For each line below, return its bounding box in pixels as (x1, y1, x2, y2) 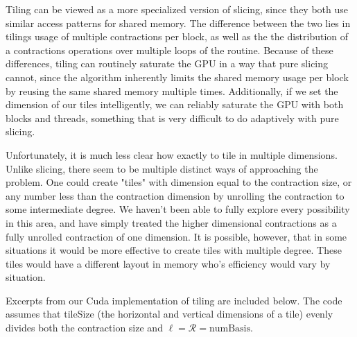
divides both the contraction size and (6, 320, 163, 335)
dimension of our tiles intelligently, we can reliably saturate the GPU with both (6, 97, 344, 112)
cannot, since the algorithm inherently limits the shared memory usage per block (6, 69, 349, 84)
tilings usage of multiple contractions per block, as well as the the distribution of (6, 29, 349, 44)
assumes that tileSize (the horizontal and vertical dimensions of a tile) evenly (6, 306, 333, 321)
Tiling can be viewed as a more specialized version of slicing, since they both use (6, 2, 348, 16)
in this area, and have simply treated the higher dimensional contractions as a (6, 215, 337, 230)
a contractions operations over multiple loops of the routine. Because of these (6, 42, 333, 57)
